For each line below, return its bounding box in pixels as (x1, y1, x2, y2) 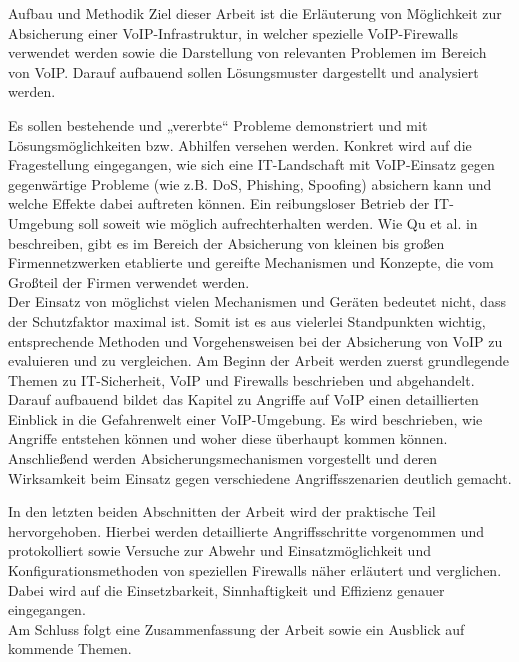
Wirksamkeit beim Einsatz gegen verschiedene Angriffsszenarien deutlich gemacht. (8, 467, 512, 488)
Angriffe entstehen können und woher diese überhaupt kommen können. (8, 428, 448, 449)
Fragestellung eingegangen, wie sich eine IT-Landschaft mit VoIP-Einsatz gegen (8, 154, 495, 175)
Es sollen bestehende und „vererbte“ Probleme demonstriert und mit (8, 114, 428, 135)
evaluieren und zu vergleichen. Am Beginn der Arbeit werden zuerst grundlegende (8, 350, 510, 371)
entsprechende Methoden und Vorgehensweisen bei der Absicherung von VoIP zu (8, 330, 503, 351)
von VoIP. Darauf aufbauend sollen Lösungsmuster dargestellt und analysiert (8, 61, 479, 82)
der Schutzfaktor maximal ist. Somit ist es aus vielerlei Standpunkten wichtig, (8, 310, 486, 331)
